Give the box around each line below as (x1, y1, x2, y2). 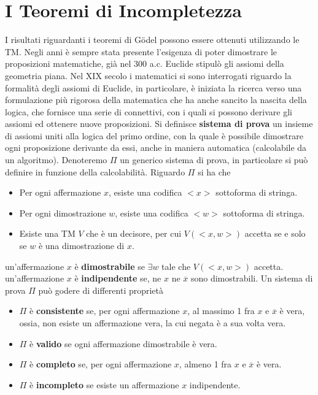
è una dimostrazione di (38, 239, 125, 252)
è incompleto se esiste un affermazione (29, 378, 179, 391)
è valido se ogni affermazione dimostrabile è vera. (29, 337, 217, 350)
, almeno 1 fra (179, 358, 232, 370)
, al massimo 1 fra (187, 304, 255, 317)
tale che (161, 259, 191, 272)
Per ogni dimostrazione (19, 206, 106, 219)
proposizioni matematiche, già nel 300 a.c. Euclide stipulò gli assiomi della (5, 57, 284, 70)
